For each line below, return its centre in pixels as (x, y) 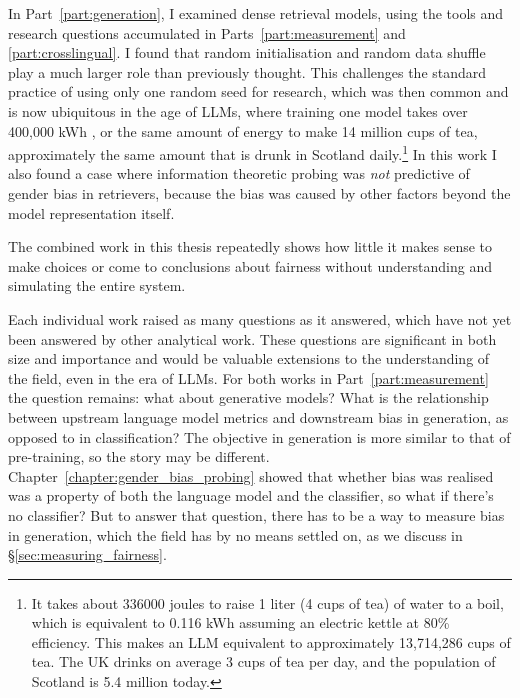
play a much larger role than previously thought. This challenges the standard (247, 71)
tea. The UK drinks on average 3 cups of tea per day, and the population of (263, 661)
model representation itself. (91, 212)
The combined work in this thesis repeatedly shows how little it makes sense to (250, 246)
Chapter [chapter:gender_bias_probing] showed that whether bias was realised (251, 475)
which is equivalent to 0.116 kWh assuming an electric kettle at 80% (240, 622)
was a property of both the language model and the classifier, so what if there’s (251, 495)
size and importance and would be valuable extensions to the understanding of (249, 358)
